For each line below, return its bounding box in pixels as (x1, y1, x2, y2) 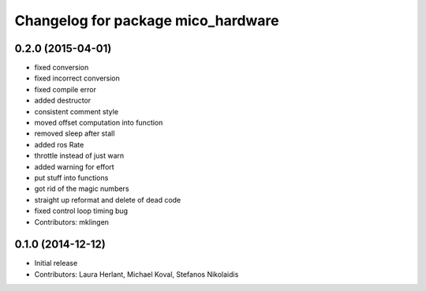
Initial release (34, 259, 78, 268)
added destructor (34, 95, 92, 106)
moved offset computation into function (34, 118, 163, 128)
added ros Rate (34, 140, 84, 149)
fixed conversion (34, 63, 89, 73)
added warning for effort (34, 162, 114, 171)
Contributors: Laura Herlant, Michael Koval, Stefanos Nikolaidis (34, 269, 239, 279)
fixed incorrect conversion (34, 73, 120, 83)
